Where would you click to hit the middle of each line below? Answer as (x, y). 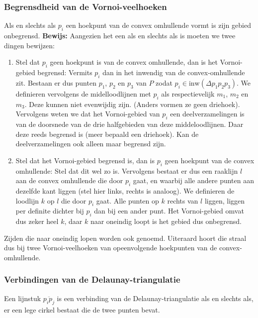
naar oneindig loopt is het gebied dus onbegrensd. (166, 221)
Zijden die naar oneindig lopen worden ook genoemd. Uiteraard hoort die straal (125, 238)
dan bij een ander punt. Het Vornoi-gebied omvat (169, 211)
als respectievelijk (188, 93)
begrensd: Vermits (65, 72)
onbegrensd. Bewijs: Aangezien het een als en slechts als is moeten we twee (120, 36)
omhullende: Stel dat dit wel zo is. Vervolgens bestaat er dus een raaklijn (127, 170)
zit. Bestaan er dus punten (56, 82)
